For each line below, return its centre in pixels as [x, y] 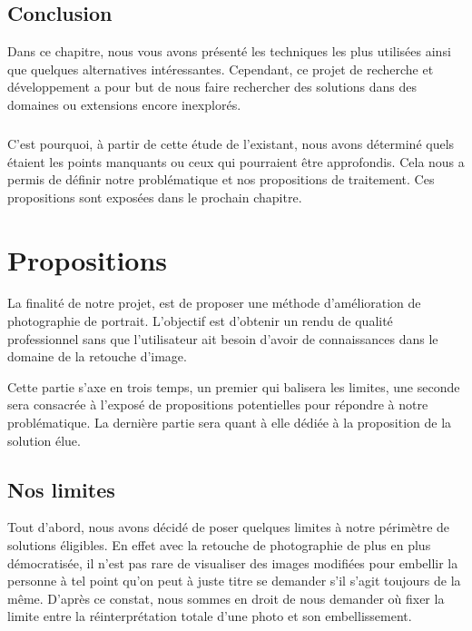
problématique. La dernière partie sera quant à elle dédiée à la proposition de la [230, 423]
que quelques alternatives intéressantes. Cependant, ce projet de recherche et [221, 69]
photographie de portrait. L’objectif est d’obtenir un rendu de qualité [200, 321]
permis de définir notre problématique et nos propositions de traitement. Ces [221, 179]
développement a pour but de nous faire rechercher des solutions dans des [212, 87]
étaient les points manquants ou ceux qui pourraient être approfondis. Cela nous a [236, 161]
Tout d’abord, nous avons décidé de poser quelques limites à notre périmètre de [229, 527]
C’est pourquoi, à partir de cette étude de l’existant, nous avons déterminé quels [231, 143]
